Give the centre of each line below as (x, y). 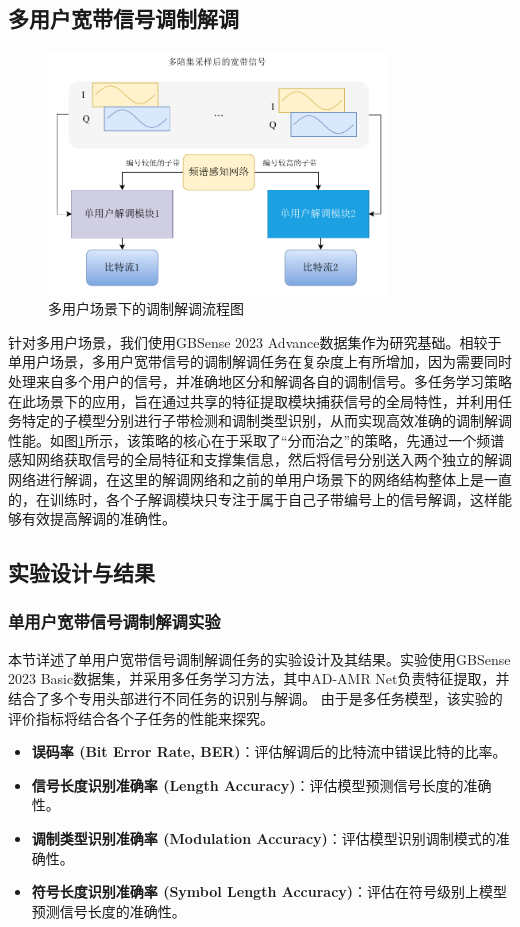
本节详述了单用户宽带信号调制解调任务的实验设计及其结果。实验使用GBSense (259, 658)
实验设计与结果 (81, 572)
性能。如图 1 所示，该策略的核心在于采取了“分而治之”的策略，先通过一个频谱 (256, 439)
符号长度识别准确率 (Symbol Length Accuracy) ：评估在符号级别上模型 (269, 891)
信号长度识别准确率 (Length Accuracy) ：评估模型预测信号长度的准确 (261, 784)
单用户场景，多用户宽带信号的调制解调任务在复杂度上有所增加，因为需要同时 (260, 361)
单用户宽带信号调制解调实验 (114, 621)
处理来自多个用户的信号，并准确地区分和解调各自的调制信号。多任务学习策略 (260, 381)
